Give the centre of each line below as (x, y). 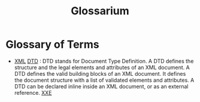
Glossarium (100, 11)
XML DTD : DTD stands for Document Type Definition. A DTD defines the (104, 61)
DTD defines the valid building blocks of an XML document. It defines (100, 73)
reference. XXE (33, 92)
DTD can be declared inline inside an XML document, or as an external (101, 86)
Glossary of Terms (52, 44)
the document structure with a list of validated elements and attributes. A (104, 80)
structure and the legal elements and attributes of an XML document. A (102, 67)
